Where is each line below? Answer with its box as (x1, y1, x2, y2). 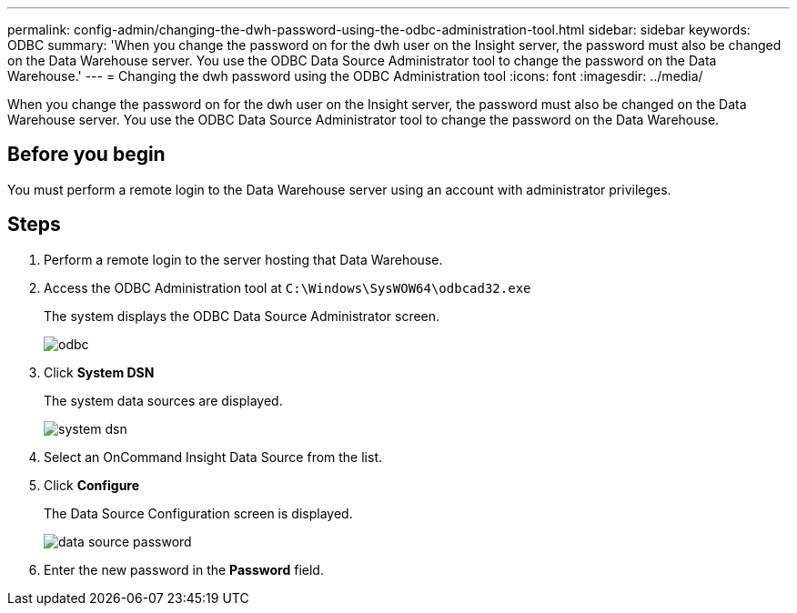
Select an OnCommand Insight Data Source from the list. (44, 448, 383, 465)
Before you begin (7, 143, 166, 166)
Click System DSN (44, 364, 155, 380)
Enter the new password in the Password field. (44, 561, 324, 578)
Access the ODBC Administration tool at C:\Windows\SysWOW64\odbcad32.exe (44, 279, 531, 296)
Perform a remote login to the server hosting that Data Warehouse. (44, 251, 443, 267)
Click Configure (44, 477, 140, 493)
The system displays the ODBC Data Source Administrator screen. (44, 307, 440, 324)
